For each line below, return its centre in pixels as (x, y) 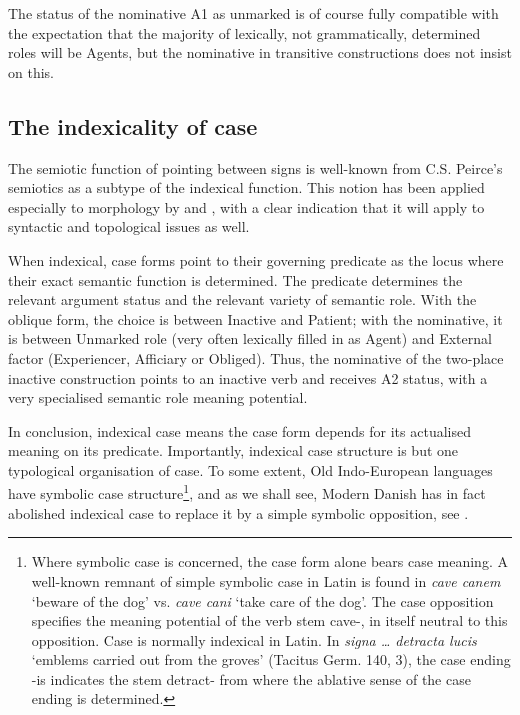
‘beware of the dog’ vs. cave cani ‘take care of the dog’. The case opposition (262, 600)
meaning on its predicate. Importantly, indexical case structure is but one (233, 450)
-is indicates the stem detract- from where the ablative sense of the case (251, 678)
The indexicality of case (133, 125)
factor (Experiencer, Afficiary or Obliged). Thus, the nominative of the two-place (256, 357)
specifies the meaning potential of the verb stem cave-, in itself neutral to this (269, 620)
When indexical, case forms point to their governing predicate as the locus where (256, 259)
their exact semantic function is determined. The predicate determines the (235, 279)
